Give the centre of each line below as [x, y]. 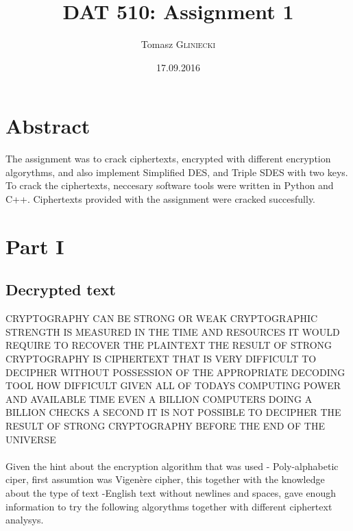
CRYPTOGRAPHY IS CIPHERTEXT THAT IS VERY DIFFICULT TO [161, 358]
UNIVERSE [31, 439]
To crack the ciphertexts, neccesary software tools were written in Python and [170, 185]
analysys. [25, 520]
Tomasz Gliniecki [178, 44]
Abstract [48, 126]
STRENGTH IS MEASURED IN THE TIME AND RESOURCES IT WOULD [173, 331]
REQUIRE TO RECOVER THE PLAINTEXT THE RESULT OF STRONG [169, 345]
